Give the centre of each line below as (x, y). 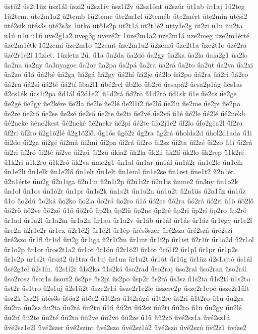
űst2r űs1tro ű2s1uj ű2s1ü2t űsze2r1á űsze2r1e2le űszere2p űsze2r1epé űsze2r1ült (127, 288)
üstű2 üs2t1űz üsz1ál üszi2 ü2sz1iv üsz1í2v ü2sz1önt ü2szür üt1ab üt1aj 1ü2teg (124, 6)
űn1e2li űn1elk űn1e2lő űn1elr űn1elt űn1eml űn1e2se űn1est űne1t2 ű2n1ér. (120, 171)
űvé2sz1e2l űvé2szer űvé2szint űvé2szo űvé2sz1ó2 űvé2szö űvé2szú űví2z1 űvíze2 (125, 327)
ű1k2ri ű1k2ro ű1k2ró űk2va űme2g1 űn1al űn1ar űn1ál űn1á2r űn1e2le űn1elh (124, 162)
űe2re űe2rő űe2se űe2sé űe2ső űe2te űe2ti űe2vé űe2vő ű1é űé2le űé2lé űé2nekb (125, 113)
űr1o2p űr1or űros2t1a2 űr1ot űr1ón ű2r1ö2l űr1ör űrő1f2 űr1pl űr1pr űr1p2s (121, 249)
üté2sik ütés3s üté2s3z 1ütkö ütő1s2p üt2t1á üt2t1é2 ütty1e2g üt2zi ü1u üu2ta (123, 26)
